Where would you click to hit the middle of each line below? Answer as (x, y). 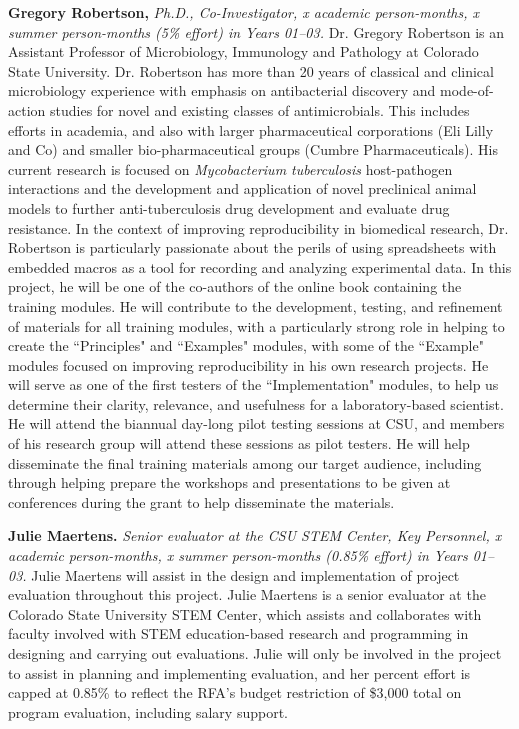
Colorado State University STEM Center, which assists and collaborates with (245, 613)
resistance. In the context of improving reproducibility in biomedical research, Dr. (258, 227)
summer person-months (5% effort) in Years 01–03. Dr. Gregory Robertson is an (256, 31)
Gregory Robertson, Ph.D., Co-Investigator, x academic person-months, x (244, 12)
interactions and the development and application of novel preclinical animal (242, 188)
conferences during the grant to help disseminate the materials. (201, 501)
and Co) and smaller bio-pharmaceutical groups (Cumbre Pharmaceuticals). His (253, 149)
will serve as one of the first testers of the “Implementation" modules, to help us (253, 384)
